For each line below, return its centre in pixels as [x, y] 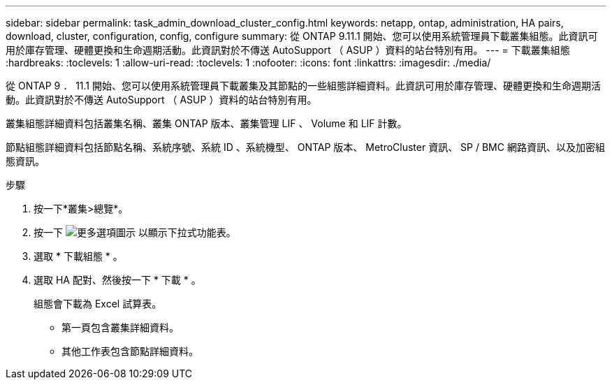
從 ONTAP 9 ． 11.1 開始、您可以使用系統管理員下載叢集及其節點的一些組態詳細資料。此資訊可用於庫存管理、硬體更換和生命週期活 [303, 86]
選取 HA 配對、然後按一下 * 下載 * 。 [117, 280]
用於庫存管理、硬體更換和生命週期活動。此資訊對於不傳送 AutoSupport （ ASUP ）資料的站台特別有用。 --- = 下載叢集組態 [288, 50]
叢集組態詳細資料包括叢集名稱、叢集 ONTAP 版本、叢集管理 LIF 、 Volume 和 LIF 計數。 [206, 123]
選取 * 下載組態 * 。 [78, 256]
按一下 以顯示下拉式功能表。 [135, 232]
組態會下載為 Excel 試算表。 [98, 304]
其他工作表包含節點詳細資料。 [130, 351]
